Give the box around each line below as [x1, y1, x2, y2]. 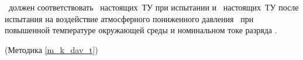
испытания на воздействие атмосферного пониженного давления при [5, 12, 254, 24]
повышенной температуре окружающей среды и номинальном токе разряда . [5, 24, 277, 36]
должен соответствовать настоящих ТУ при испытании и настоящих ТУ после [8, 1, 299, 13]
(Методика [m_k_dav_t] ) [5, 43, 98, 55]
